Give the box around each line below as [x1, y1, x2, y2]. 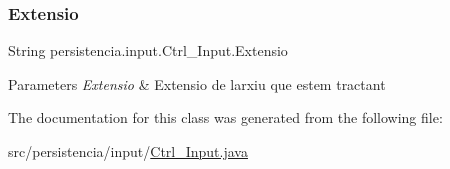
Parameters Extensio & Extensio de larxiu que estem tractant [8, 73, 386, 94]
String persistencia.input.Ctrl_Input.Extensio [8, 40, 288, 61]
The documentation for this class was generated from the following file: [8, 107, 443, 128]
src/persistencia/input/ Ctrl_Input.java [8, 141, 248, 161]
